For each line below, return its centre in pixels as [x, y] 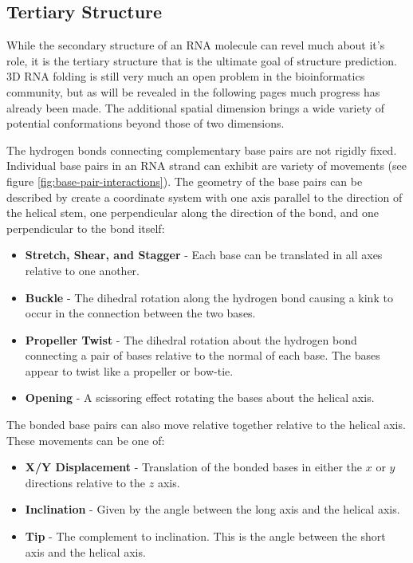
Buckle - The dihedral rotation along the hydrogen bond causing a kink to [209, 297]
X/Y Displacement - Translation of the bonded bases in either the [194, 467]
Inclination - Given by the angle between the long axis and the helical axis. [212, 509]
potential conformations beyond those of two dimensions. [146, 123]
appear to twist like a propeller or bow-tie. [129, 370]
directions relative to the [85, 482]
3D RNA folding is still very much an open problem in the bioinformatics [186, 76]
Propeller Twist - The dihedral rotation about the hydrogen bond [191, 339]
